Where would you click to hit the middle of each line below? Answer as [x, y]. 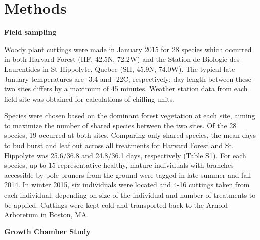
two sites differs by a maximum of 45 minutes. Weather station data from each [126, 89]
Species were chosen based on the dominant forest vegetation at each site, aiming [130, 115]
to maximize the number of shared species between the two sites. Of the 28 [120, 125]
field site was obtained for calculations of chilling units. [90, 98]
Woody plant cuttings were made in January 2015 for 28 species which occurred [128, 49]
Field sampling [30, 32]
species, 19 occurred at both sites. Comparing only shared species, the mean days [130, 135]
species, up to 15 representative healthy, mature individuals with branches [119, 165]
